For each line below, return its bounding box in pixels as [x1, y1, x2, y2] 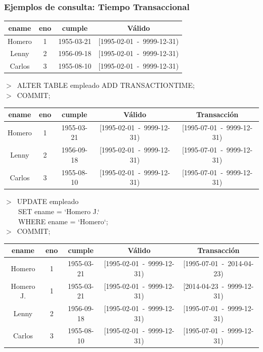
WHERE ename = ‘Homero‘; [18, 216, 108, 226]
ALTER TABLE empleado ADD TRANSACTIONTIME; [17, 80, 195, 90]
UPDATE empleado [17, 196, 79, 207]
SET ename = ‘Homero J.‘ [18, 206, 100, 217]
